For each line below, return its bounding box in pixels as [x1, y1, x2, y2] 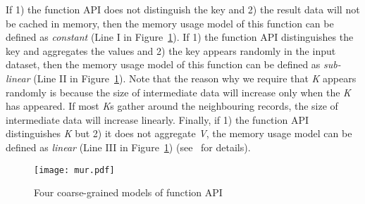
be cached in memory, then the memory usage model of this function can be [6, 15, 334, 30]
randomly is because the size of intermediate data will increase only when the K [6, 84, 351, 99]
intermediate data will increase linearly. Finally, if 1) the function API [6, 112, 309, 127]
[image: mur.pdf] [34, 165, 115, 175]
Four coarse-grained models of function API [34, 185, 223, 200]
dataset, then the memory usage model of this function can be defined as [6, 57, 321, 72]
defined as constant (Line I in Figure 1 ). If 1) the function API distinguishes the [6, 30, 354, 44]
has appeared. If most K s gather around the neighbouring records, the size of [6, 98, 338, 113]
